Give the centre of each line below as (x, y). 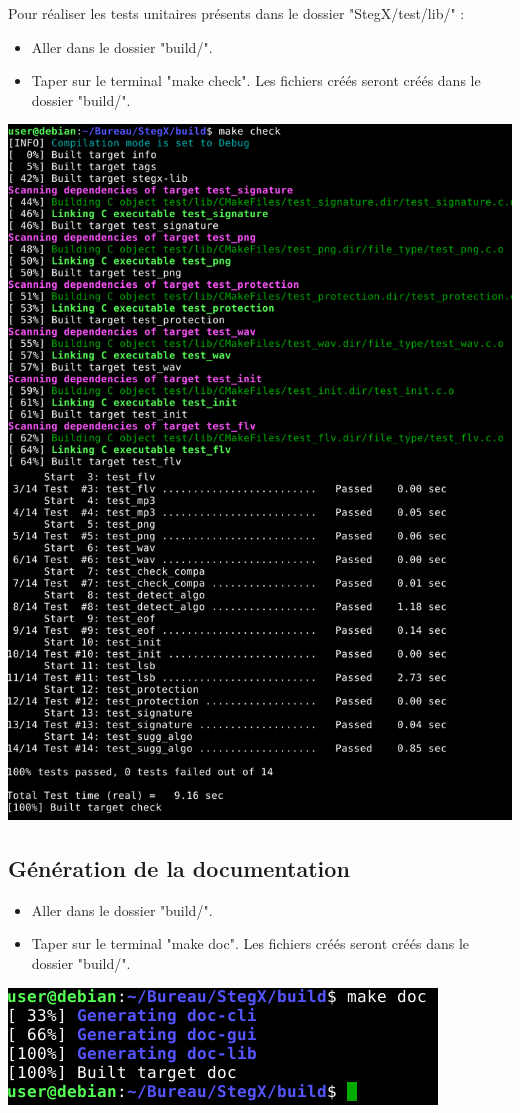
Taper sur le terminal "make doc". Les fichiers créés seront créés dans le (250, 943)
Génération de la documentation (179, 867)
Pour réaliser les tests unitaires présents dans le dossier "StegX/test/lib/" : (236, 13)
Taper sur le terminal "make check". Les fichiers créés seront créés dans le (256, 80)
